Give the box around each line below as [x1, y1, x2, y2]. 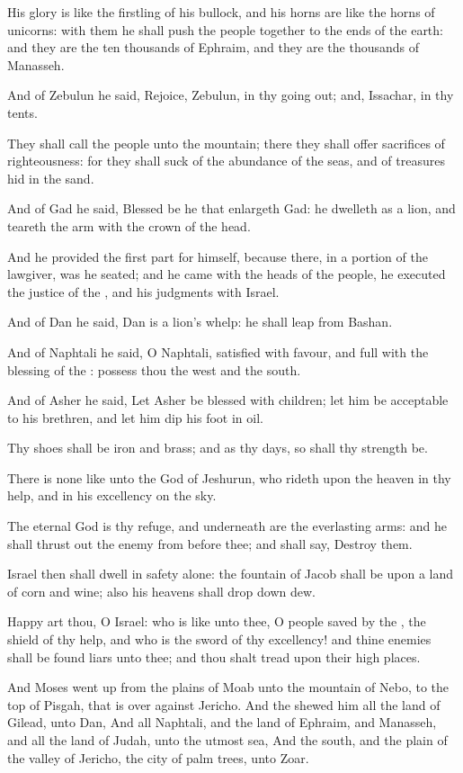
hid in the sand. [7, 168, 94, 187]
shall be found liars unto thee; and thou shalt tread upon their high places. [7, 647, 421, 666]
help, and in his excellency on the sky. [7, 486, 217, 505]
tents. [7, 103, 38, 121]
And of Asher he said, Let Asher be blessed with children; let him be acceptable [7, 391, 449, 409]
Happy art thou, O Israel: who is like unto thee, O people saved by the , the [7, 612, 426, 631]
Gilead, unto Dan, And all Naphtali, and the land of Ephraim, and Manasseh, [7, 713, 437, 732]
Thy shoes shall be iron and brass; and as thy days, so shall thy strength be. [7, 438, 428, 457]
